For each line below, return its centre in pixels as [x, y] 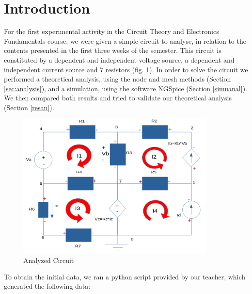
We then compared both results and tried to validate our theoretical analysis [118, 98]
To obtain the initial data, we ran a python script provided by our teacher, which [125, 276]
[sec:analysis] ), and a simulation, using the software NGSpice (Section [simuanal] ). [126, 88]
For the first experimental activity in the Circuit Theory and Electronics [111, 31]
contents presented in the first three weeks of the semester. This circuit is [113, 50]
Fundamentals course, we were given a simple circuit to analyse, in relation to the [125, 41]
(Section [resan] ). [29, 107]
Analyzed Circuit [49, 260]
